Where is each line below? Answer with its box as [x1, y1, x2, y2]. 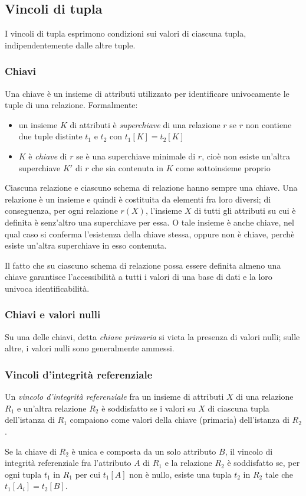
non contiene [245, 118, 292, 130]
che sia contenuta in [91, 161, 163, 174]
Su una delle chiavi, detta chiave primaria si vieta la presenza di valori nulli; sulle [5, 330, 300, 342]
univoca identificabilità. [5, 282, 90, 294]
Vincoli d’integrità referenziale [5, 367, 153, 381]
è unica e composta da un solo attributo [71, 445, 216, 457]
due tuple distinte [18, 130, 83, 142]
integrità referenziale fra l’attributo [5, 456, 131, 469]
